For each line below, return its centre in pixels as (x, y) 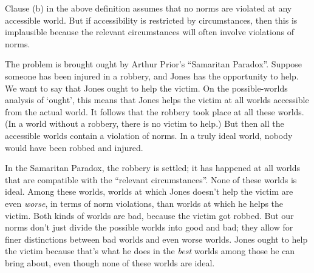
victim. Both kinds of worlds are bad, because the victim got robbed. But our (149, 215)
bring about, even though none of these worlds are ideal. (110, 262)
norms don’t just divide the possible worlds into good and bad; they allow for (149, 227)
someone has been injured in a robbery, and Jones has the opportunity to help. (152, 76)
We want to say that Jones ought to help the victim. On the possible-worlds (146, 88)
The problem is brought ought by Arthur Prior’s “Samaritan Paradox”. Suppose (154, 64)
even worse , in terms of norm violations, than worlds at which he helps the (144, 203)
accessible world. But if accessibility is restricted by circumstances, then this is (151, 20)
